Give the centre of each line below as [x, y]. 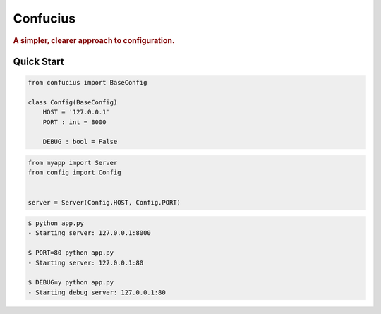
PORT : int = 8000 [74, 122]
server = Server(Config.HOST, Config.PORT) [104, 202]
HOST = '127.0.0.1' [77, 112]
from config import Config [74, 173]
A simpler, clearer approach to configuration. [94, 40]
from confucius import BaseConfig [87, 83]
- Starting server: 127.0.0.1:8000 [89, 233]
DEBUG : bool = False [80, 142]
